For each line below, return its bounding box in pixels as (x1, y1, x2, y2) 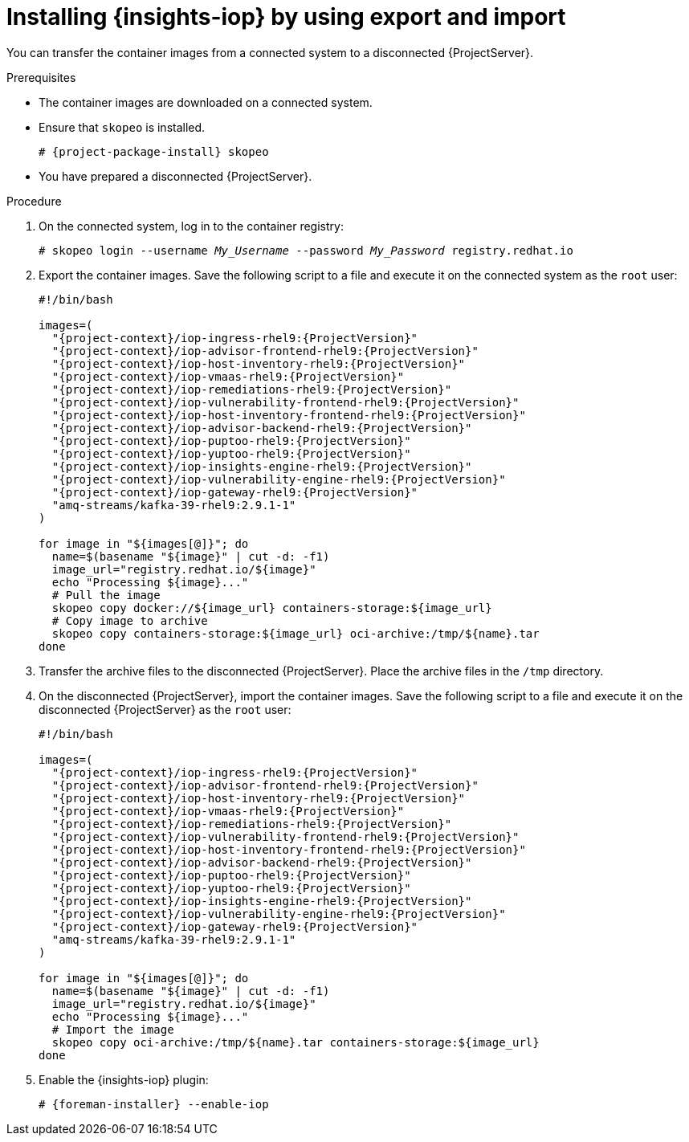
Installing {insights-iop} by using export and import (6, 3, 566, 31)
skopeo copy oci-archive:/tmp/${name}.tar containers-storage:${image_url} (51, 1035, 540, 1049)
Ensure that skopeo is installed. (39, 120, 206, 134)
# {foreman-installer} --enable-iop (39, 1097, 269, 1111)
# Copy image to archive (51, 614, 208, 627)
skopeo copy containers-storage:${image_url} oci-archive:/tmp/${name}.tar (51, 626, 540, 640)
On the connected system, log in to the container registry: (39, 218, 344, 233)
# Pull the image (51, 588, 161, 602)
